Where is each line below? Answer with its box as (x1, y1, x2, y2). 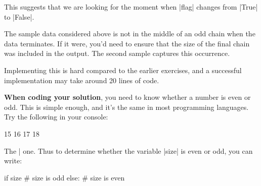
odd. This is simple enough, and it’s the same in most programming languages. (4, 101, 249, 112)
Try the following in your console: (4, 111, 108, 122)
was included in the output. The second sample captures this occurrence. (4, 48, 230, 58)
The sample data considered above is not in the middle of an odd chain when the (4, 28, 255, 39)
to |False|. (4, 11, 34, 22)
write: (4, 155, 22, 166)
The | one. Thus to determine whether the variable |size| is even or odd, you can (4, 145, 253, 156)
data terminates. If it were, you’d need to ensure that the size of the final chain (4, 38, 250, 48)
